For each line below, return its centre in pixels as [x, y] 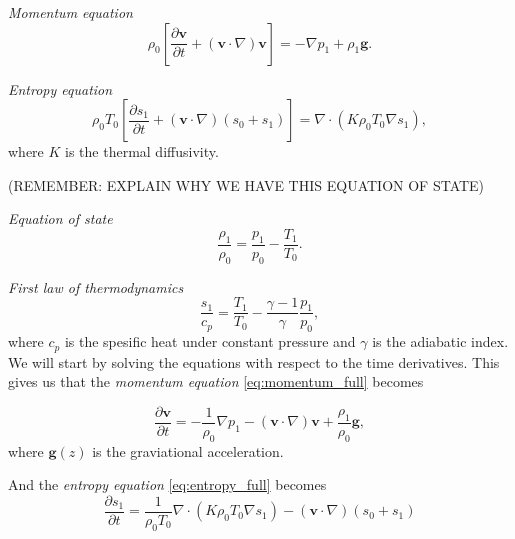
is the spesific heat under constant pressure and [210, 341]
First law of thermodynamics [96, 286]
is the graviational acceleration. [188, 450]
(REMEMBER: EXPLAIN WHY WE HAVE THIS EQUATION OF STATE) [246, 184]
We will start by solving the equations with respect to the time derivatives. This [254, 361]
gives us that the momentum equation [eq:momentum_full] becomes [216, 381]
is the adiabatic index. [440, 341]
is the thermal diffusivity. [142, 151]
